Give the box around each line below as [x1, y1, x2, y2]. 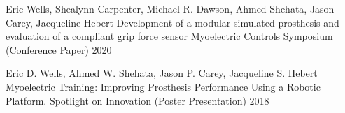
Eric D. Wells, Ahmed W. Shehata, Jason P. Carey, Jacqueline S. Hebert [6, 66, 318, 80]
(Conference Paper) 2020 [6, 42, 112, 56]
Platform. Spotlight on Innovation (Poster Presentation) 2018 [6, 93, 269, 107]
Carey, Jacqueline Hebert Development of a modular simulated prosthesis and [6, 15, 339, 29]
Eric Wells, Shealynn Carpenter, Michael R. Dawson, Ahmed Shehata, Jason [6, 1, 335, 15]
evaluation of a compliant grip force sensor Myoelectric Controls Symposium [6, 29, 333, 43]
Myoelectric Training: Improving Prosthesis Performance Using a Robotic [6, 79, 321, 93]
